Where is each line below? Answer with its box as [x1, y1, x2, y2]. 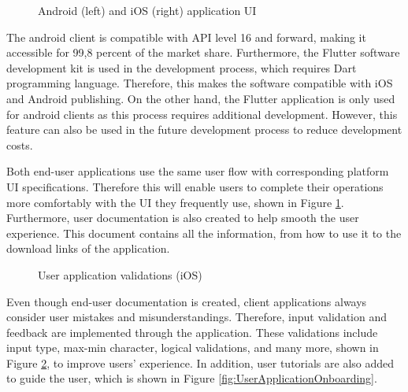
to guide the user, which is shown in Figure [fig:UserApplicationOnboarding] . [6, 370, 377, 386]
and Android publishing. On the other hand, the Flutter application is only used [6, 90, 395, 106]
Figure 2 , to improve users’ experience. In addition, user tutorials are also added [6, 354, 395, 371]
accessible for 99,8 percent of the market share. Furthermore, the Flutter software [6, 44, 400, 61]
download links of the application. [6, 240, 170, 257]
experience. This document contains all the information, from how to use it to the [6, 224, 402, 241]
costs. [6, 136, 33, 153]
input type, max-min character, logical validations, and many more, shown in [6, 339, 379, 356]
